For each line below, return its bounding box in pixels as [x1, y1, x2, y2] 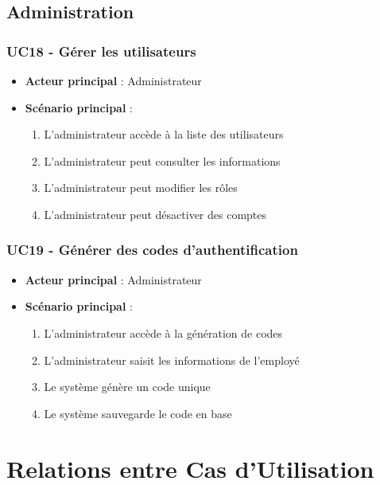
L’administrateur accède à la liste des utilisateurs [44, 126, 284, 143]
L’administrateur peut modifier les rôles [44, 179, 238, 196]
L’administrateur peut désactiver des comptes [44, 205, 267, 222]
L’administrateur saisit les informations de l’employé [44, 351, 300, 368]
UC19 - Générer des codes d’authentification [6, 240, 298, 260]
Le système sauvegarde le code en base [44, 405, 232, 421]
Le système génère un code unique [44, 378, 211, 395]
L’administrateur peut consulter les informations [44, 152, 281, 169]
